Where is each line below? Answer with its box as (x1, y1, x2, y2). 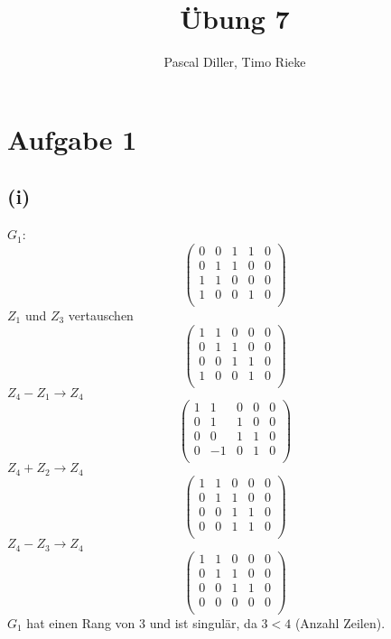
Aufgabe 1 (7, 120, 137, 157)
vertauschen (68, 305, 134, 324)
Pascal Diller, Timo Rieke (163, 52, 306, 71)
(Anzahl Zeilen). (294, 613, 386, 632)
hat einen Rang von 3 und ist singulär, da (26, 613, 257, 632)
